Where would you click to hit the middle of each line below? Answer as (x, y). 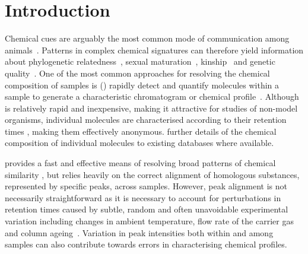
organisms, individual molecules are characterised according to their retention (146, 120)
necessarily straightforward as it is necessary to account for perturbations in (143, 197)
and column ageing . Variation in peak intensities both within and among (139, 232)
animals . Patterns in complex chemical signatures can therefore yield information (154, 50)
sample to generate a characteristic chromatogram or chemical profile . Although (152, 96)
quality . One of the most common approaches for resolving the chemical (137, 73)
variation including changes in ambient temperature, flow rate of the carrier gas (149, 221)
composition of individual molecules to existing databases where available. (139, 143)
